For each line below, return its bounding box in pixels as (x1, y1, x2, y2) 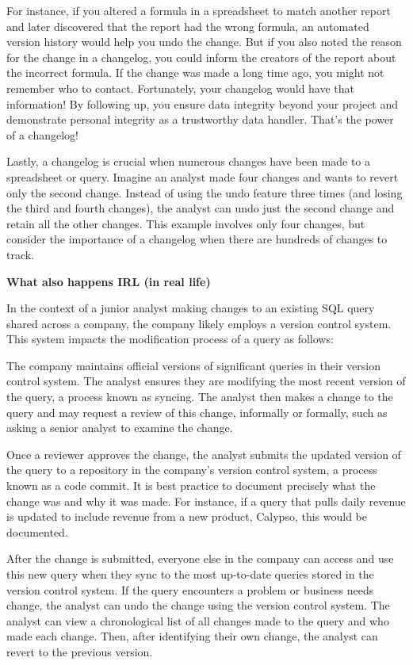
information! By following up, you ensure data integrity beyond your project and (6, 95, 399, 112)
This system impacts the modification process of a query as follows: (6, 331, 334, 347)
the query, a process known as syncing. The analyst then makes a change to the (6, 388, 393, 405)
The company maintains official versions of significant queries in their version (6, 357, 380, 373)
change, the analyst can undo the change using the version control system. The (6, 597, 390, 613)
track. (6, 246, 35, 262)
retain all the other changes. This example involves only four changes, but (6, 215, 365, 231)
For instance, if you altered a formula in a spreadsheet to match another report (6, 2, 391, 18)
